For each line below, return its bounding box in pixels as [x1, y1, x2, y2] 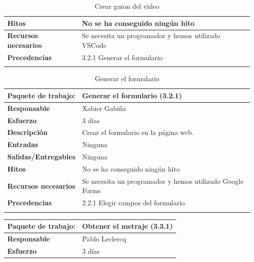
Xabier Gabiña [82, 103, 127, 113]
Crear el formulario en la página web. [82, 127, 194, 137]
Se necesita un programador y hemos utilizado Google [82, 175, 244, 186]
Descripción [7, 127, 48, 137]
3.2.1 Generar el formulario [82, 52, 163, 62]
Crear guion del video [95, 1, 159, 11]
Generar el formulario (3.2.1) [82, 90, 182, 100]
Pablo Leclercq [82, 233, 127, 243]
